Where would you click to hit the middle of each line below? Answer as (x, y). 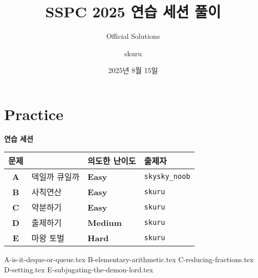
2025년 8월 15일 (133, 70)
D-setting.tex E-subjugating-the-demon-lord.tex (79, 270)
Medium (105, 222)
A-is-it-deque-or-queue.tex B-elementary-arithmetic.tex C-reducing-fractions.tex (129, 259)
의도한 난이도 (112, 161)
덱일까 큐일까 (56, 177)
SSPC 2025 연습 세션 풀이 (133, 11)
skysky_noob (167, 177)
